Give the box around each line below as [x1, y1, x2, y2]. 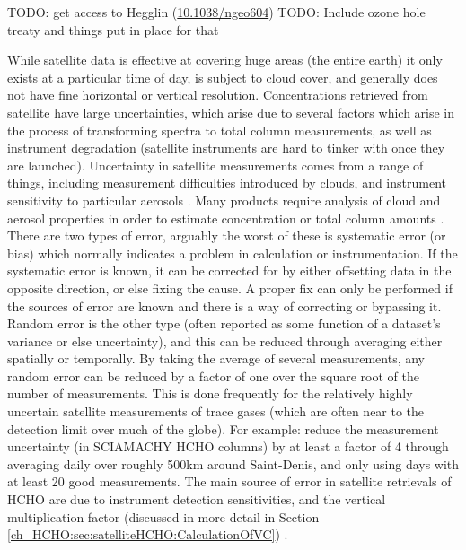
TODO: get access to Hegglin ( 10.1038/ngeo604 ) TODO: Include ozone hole [7, 3, 426, 21]
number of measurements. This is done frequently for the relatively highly [7, 384, 413, 403]
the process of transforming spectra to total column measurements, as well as [7, 120, 432, 139]
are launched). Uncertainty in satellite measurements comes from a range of [7, 155, 424, 174]
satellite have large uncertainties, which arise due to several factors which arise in [7, 102, 455, 121]
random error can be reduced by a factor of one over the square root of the [7, 366, 419, 385]
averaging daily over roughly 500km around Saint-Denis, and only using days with [7, 454, 460, 473]
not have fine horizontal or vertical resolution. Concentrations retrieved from [7, 85, 428, 104]
